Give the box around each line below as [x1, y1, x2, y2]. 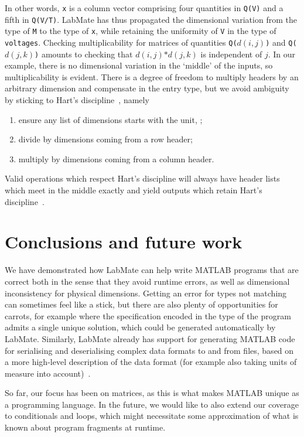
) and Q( [265, 36, 297, 48]
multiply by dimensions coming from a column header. [18, 152, 214, 165]
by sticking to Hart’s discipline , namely [5, 94, 149, 106]
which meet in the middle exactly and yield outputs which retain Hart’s [5, 184, 262, 196]
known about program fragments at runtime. [5, 421, 166, 433]
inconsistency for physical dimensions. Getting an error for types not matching [5, 286, 287, 299]
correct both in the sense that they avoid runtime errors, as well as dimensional [5, 275, 290, 287]
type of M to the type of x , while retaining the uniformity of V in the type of [5, 25, 276, 37]
